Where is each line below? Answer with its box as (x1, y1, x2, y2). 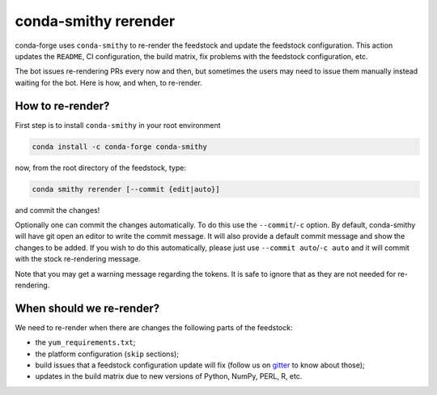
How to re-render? (15, 99, 110, 113)
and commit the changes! (15, 205, 100, 214)
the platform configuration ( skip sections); (35, 349, 180, 359)
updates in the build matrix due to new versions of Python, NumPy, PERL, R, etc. (35, 372, 303, 381)
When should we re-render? (15, 301, 160, 315)
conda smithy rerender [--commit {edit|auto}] (32, 185, 220, 193)
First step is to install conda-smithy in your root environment (15, 120, 222, 130)
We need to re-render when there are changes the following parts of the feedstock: (15, 322, 293, 332)
